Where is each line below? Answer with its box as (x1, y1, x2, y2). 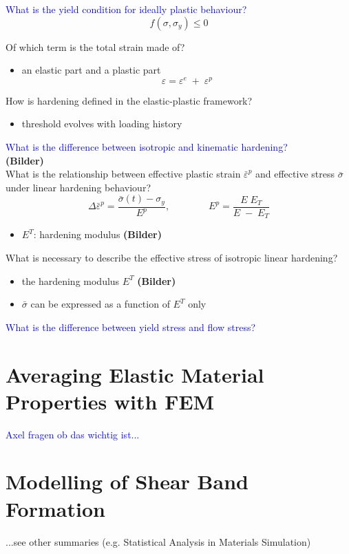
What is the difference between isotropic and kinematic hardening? (6, 140, 288, 154)
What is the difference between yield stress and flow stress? (6, 319, 256, 334)
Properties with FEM (6, 387, 215, 415)
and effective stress (255, 167, 335, 181)
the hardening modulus (21, 273, 120, 288)
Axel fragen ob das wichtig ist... (6, 427, 140, 441)
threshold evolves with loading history (21, 116, 182, 131)
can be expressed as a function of (30, 297, 170, 311)
